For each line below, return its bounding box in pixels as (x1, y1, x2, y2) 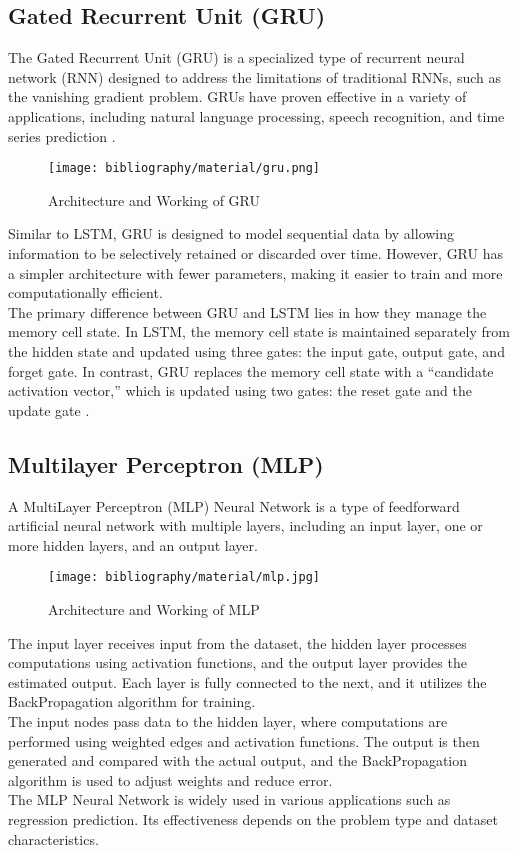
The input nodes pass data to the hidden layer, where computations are (8, 710, 448, 731)
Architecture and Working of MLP (48, 599, 260, 619)
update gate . (8, 399, 90, 420)
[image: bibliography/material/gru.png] (48, 161, 321, 176)
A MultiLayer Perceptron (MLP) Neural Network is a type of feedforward (8, 495, 460, 516)
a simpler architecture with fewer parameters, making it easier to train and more (8, 262, 503, 283)
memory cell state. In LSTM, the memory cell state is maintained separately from (8, 321, 510, 342)
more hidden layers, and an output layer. (8, 534, 258, 555)
